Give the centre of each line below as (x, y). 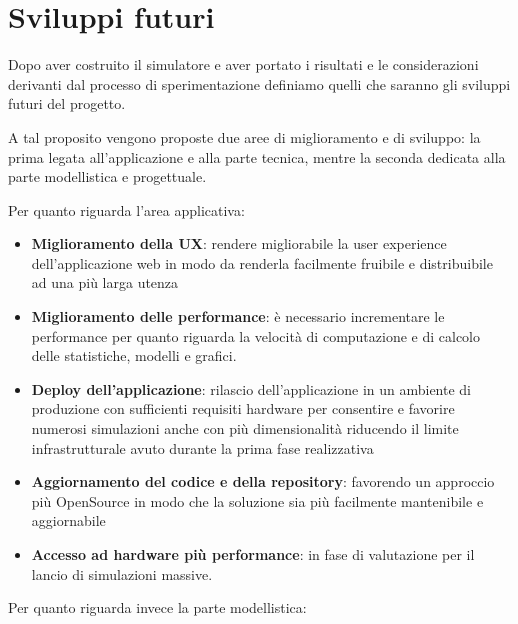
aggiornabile (68, 520)
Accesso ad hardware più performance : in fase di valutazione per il (253, 554)
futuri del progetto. (67, 103)
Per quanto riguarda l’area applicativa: (126, 209)
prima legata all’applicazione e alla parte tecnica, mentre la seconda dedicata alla (257, 156)
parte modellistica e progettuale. (107, 176)
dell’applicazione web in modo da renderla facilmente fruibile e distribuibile (262, 262)
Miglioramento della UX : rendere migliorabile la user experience (239, 243)
